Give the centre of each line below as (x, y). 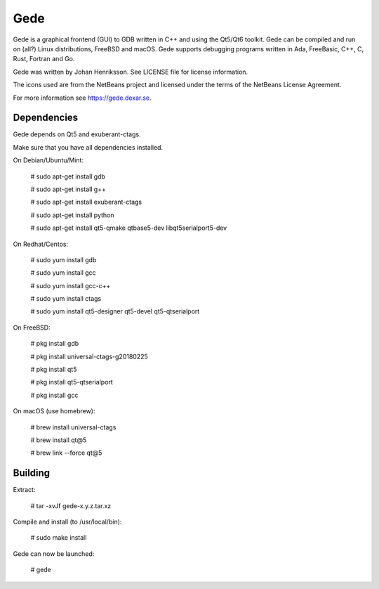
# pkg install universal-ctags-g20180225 (89, 356)
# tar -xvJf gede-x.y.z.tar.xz (71, 505)
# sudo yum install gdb (64, 259)
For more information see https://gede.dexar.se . (82, 98)
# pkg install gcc (54, 395)
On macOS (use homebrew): (54, 411)
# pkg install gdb (55, 344)
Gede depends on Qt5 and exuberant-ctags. (77, 134)
